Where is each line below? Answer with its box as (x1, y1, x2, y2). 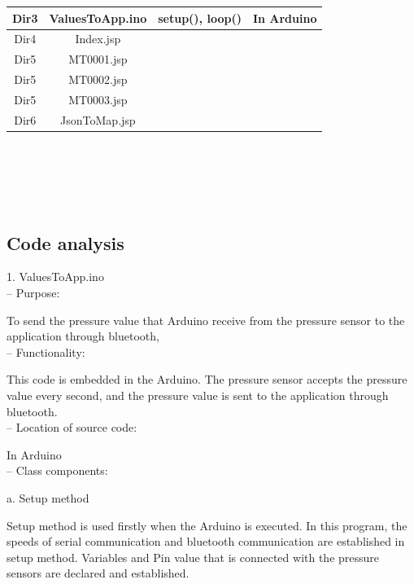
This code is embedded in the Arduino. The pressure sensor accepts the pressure (7, 371, 407, 388)
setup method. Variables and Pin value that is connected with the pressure (7, 548, 380, 565)
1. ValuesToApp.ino (7, 268, 104, 285)
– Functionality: (7, 343, 85, 360)
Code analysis (7, 230, 124, 255)
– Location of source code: (7, 419, 137, 436)
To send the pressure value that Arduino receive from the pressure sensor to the (7, 311, 405, 328)
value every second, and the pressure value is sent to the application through (7, 386, 389, 403)
